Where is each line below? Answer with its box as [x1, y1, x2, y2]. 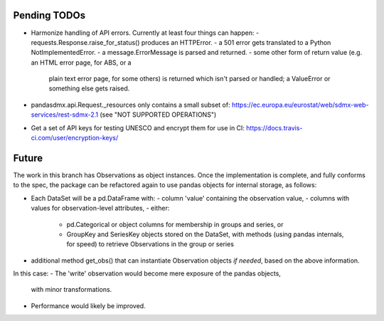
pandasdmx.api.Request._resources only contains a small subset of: [31, 100, 230, 109]
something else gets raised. [48, 84, 130, 93]
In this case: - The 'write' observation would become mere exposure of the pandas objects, [13, 269, 281, 278]
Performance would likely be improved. [31, 301, 146, 310]
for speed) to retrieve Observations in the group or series [66, 240, 235, 248]
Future [13, 152, 43, 164]
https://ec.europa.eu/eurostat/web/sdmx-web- [231, 100, 369, 109]
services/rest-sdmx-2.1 [31, 110, 99, 119]
